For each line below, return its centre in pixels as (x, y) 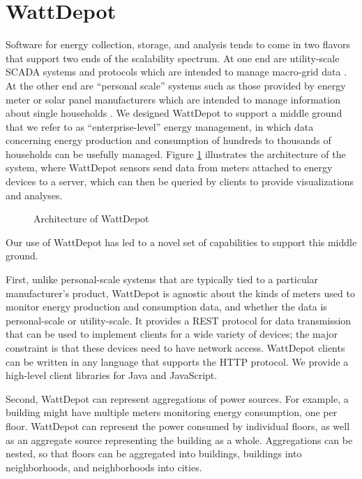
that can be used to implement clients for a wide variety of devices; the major (172, 334)
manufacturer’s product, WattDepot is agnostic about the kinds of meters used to (180, 293)
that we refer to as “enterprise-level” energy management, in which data (160, 126)
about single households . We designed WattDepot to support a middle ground (174, 113)
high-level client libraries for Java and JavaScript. (112, 375)
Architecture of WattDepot (91, 219)
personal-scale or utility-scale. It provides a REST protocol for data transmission (179, 320)
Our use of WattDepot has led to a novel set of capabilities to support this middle (181, 242)
